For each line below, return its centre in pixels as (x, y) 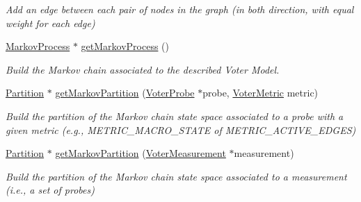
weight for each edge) (50, 23)
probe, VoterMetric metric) (260, 93)
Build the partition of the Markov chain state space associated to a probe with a (175, 116)
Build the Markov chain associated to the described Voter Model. (143, 69)
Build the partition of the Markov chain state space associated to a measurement (176, 176)
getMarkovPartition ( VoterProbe (125, 93)
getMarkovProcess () (125, 46)
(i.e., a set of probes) (50, 190)
